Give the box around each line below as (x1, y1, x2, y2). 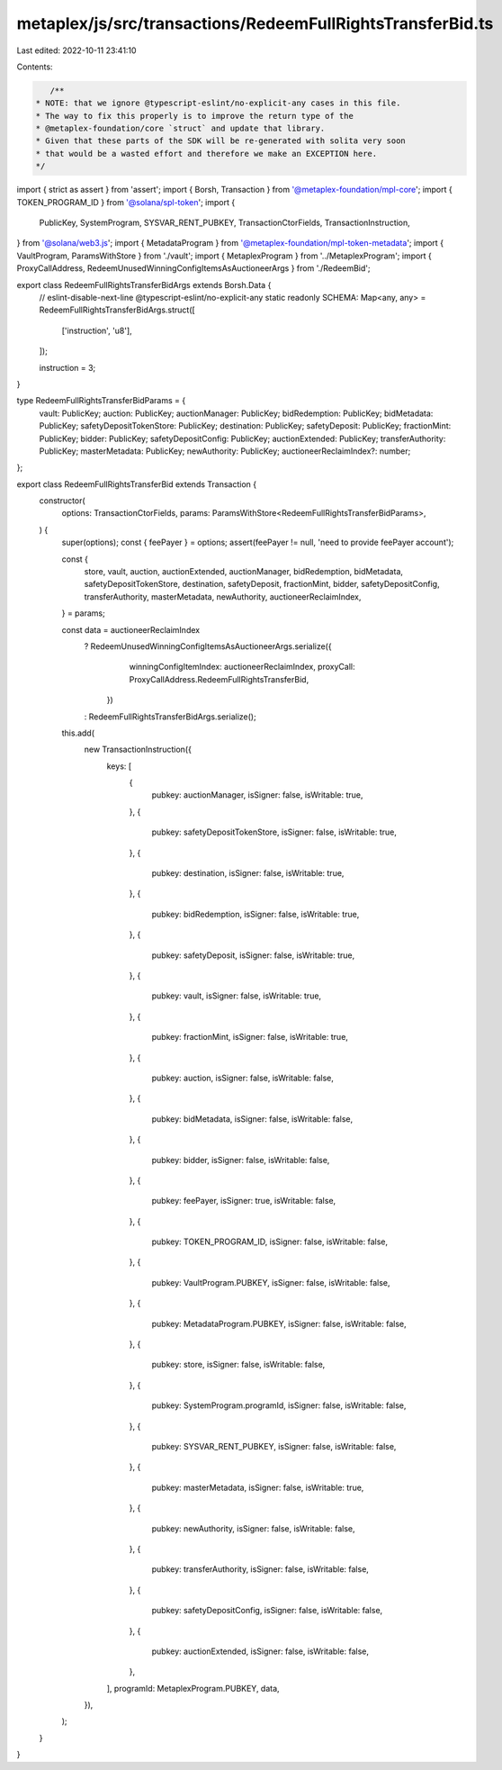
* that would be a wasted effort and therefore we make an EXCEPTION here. (35, 149, 378, 158)
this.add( (61, 727, 94, 738)
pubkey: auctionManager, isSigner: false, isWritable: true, (151, 790, 363, 800)
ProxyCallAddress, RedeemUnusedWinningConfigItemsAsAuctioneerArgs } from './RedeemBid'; (16, 263, 371, 274)
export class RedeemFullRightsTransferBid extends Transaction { (16, 478, 256, 490)
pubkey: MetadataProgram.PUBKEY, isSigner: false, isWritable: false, (151, 1318, 407, 1329)
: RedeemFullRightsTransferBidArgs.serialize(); (84, 711, 256, 722)
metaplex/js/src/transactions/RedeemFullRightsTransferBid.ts (16, 14, 494, 33)
